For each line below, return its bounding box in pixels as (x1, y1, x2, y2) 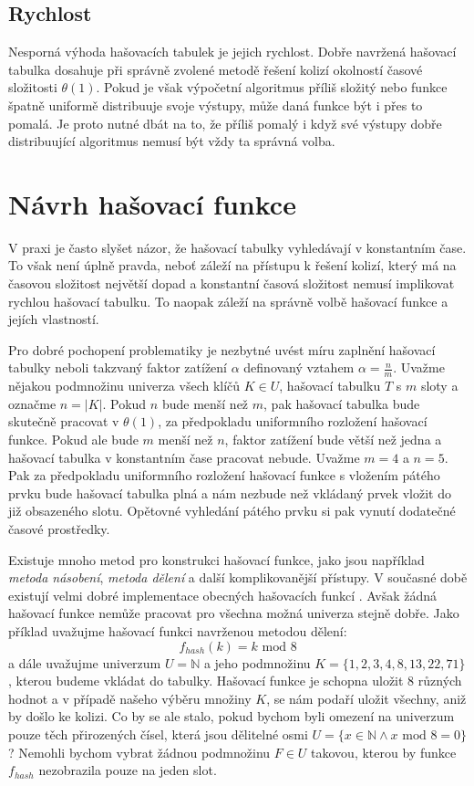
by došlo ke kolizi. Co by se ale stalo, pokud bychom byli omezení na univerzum (8, 707, 455, 726)
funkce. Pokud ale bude (8, 430, 139, 449)
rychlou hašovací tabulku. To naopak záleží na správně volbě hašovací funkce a (8, 291, 448, 310)
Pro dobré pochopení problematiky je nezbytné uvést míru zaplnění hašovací (8, 340, 436, 359)
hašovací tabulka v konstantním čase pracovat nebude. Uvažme (8, 447, 360, 466)
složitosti (8, 78, 57, 97)
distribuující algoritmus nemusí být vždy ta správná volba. (8, 131, 335, 151)
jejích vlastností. (8, 309, 99, 329)
